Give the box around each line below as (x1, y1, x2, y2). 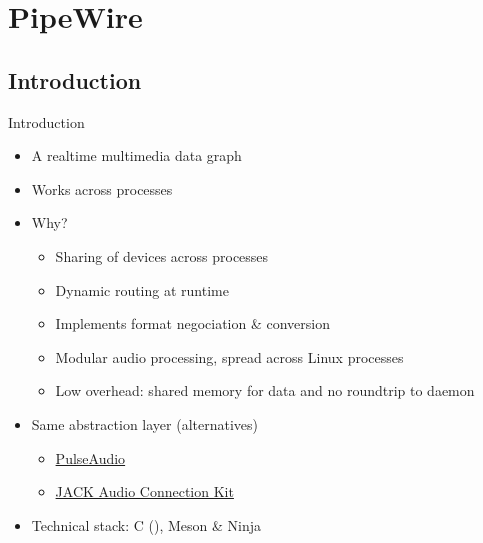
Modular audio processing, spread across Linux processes (55, 346, 404, 367)
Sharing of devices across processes (55, 245, 269, 266)
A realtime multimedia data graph (31, 145, 242, 166)
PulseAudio (55, 447, 126, 468)
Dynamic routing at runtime (55, 279, 229, 300)
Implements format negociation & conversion (55, 313, 330, 334)
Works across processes (31, 178, 173, 199)
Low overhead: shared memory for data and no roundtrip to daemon (55, 380, 475, 401)
